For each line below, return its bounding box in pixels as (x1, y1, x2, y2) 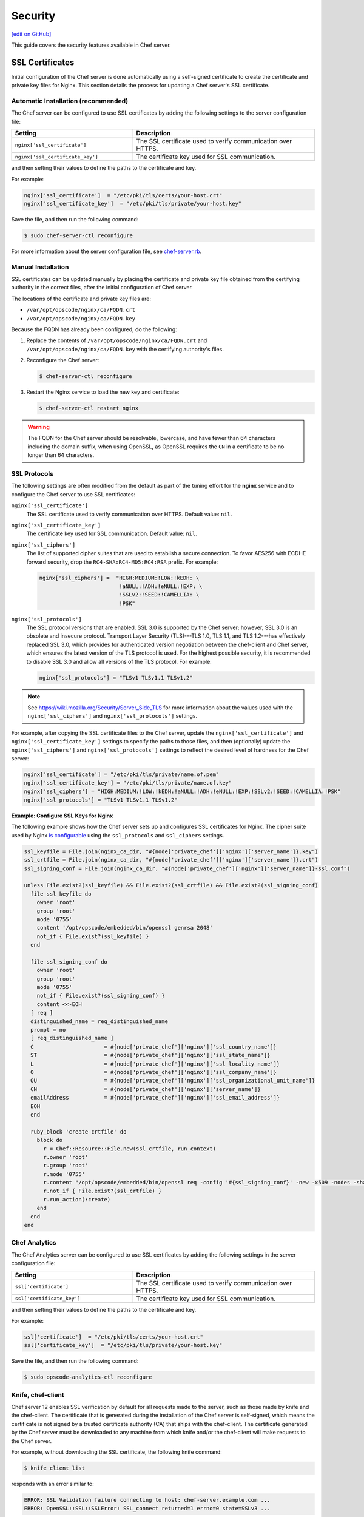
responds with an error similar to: (11, 1480, 94, 1487)
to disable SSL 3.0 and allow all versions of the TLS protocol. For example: (26, 658, 212, 665)
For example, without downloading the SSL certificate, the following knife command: (11, 1448, 223, 1456)
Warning (27, 424, 50, 431)
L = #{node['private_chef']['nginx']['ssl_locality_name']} (30, 1060, 280, 1067)
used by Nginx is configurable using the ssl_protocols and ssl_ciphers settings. (11, 831, 224, 839)
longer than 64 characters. (27, 451, 95, 459)
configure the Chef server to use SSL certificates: (11, 490, 136, 498)
